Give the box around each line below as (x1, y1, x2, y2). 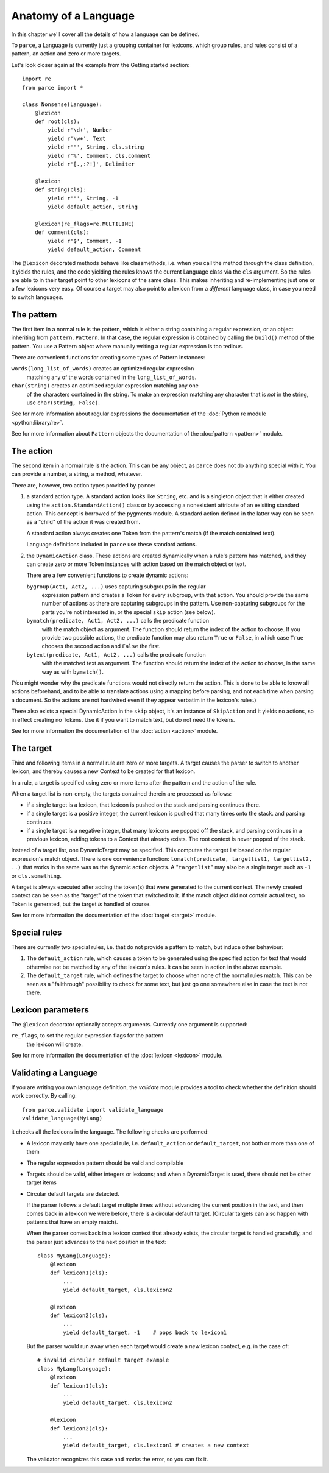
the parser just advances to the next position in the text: (26, 1238, 167, 1245)
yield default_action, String (48, 203, 138, 210)
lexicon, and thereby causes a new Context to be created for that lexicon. (11, 768, 196, 775)
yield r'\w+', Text (48, 135, 106, 142)
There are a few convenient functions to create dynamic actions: (26, 571, 189, 579)
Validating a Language (11, 1067, 98, 1078)
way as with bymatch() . (41, 668, 104, 676)
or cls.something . (11, 872, 62, 880)
